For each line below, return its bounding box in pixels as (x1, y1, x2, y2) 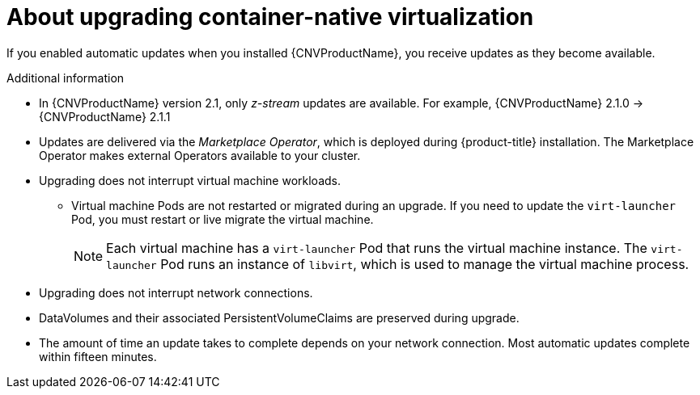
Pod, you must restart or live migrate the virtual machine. (71, 212, 374, 226)
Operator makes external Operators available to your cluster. (39, 148, 361, 162)
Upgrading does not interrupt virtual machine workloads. (39, 173, 342, 187)
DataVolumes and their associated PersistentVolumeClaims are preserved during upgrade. (39, 310, 520, 325)
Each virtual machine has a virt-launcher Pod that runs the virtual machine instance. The (106, 239, 647, 256)
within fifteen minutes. (39, 349, 157, 363)
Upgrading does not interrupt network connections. (39, 285, 313, 300)
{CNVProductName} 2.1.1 (39, 109, 171, 124)
